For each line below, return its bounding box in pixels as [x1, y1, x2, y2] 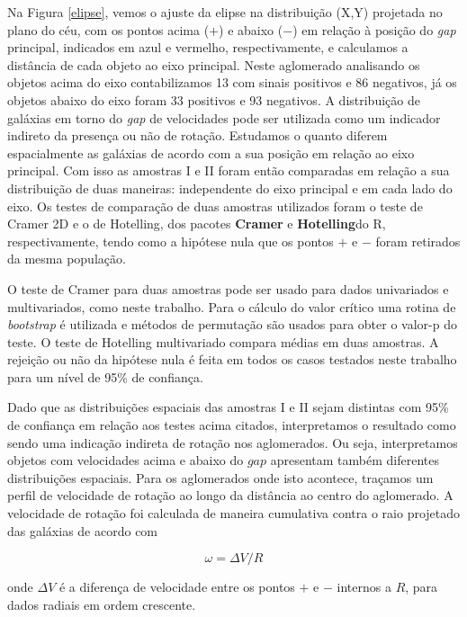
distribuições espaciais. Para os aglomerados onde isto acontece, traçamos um [7, 468, 434, 487]
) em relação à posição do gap [292, 20, 456, 39]
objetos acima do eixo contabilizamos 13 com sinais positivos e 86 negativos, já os [7, 73, 457, 92]
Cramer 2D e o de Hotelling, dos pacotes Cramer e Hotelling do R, [7, 214, 386, 233]
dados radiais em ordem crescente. [7, 595, 196, 613]
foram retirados [375, 231, 461, 250]
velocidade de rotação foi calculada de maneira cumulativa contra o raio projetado [7, 504, 461, 523]
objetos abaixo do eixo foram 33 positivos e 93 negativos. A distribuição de [7, 90, 420, 109]
